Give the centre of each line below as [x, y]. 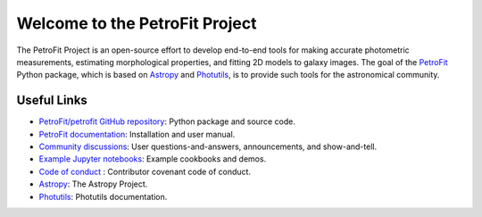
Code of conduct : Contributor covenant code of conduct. [145, 171]
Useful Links [52, 100]
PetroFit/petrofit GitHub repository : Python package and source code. [167, 121]
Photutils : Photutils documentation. [103, 196]
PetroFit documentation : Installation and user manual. [137, 134]
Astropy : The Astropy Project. [93, 184]
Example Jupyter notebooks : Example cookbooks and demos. [153, 159]
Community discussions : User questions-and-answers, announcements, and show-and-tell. [208, 146]
